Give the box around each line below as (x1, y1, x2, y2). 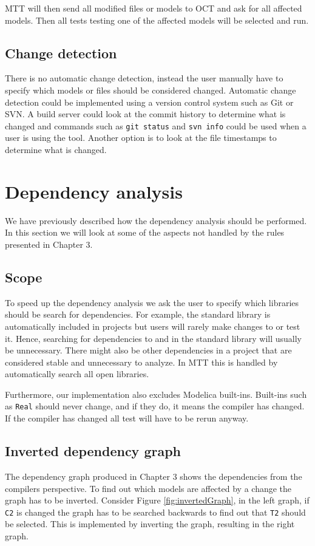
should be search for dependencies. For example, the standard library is (5, 308, 271, 321)
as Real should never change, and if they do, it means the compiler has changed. (5, 400, 305, 412)
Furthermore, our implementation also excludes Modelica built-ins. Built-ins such (5, 387, 307, 400)
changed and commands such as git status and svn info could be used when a (5, 119, 307, 132)
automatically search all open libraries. (5, 367, 149, 380)
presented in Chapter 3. (5, 237, 93, 250)
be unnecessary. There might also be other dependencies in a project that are (5, 344, 292, 357)
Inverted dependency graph (5, 442, 181, 460)
